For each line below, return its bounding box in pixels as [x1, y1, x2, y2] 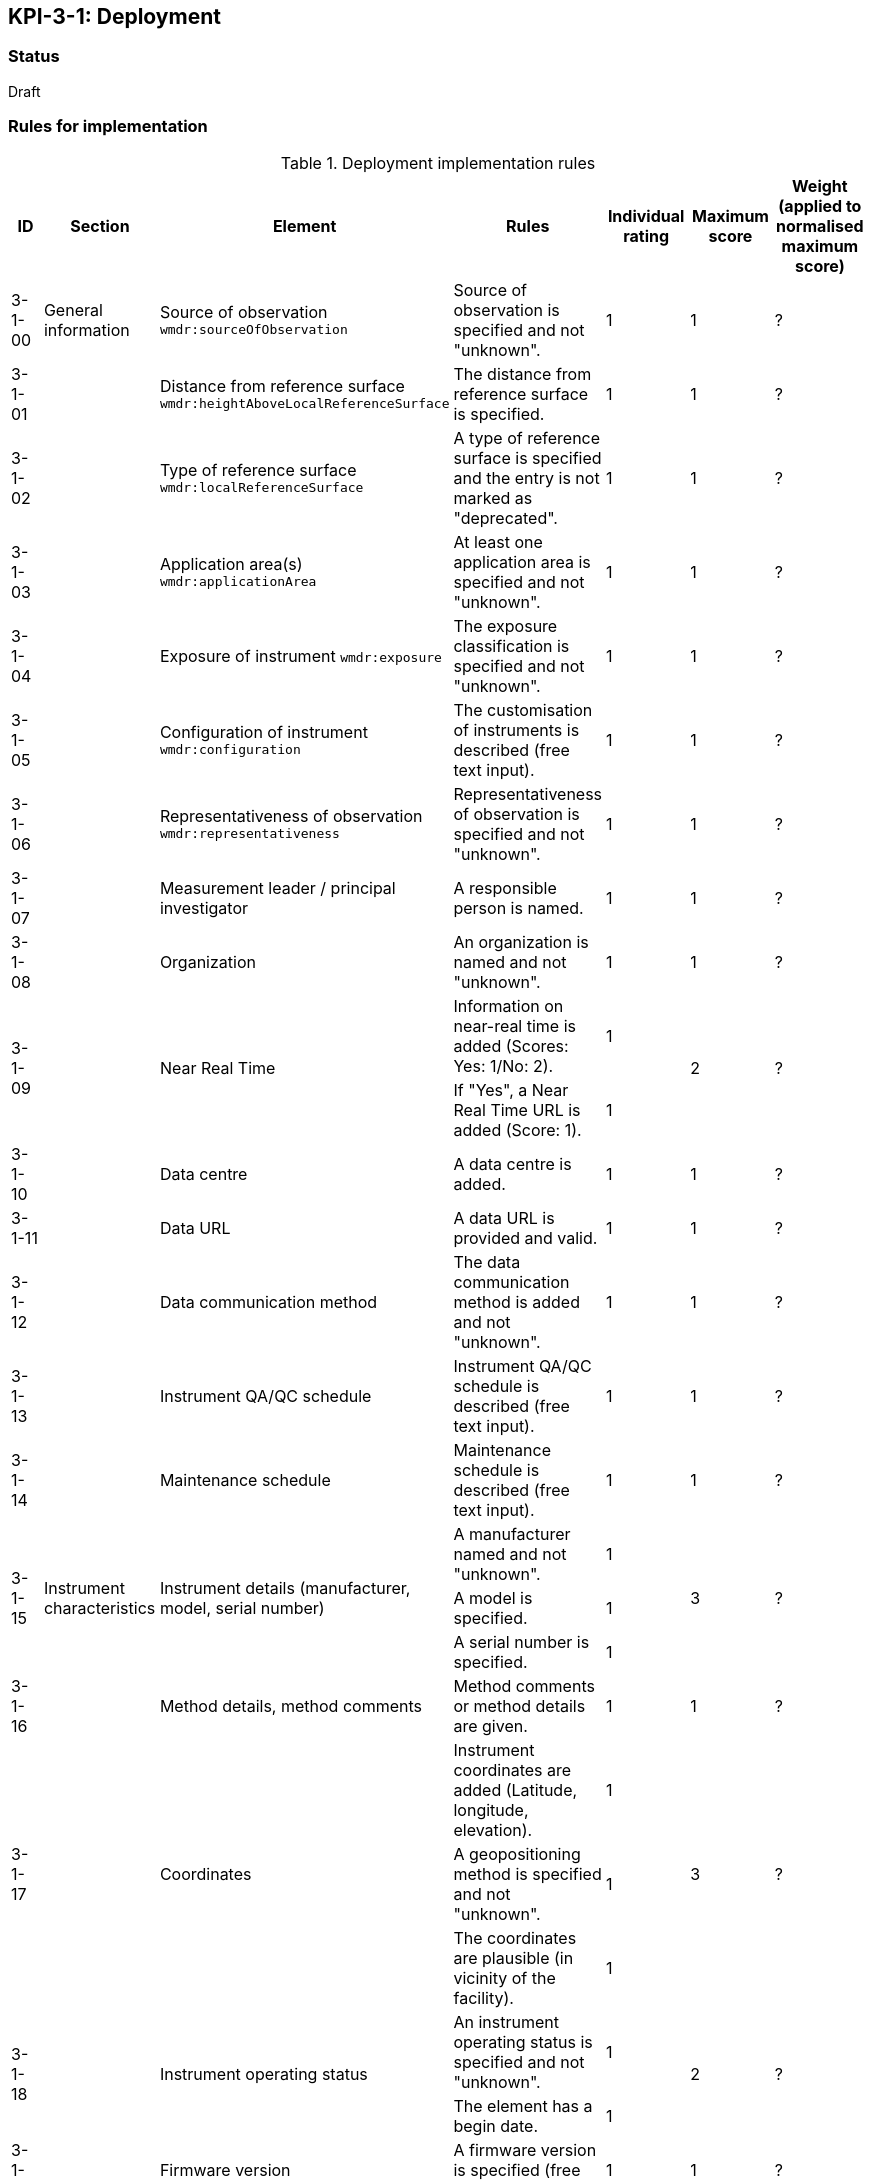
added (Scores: [453, 1035, 569, 1056]
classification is [453, 635, 570, 656]
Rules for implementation [8, 116, 208, 137]
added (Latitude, [453, 1779, 578, 1800]
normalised [776, 215, 864, 236]
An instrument [453, 2011, 559, 2032]
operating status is [453, 2031, 593, 2052]
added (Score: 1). [453, 1119, 582, 1140]
